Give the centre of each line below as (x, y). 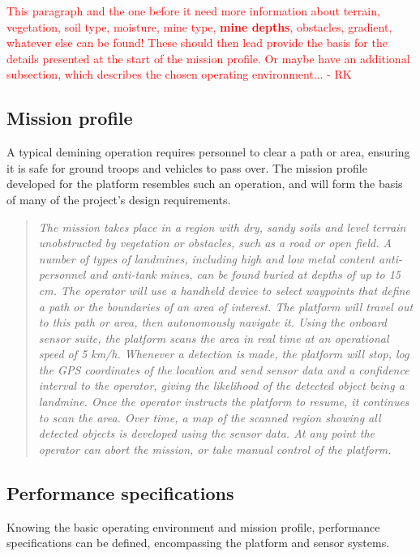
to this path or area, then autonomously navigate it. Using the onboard (213, 322)
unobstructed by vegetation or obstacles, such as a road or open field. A (215, 243)
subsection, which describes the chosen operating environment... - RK (179, 74)
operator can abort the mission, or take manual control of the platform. (215, 449)
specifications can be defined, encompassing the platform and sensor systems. (198, 543)
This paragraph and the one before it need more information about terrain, (193, 11)
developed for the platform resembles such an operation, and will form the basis (205, 184)
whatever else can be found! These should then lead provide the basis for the (197, 43)
